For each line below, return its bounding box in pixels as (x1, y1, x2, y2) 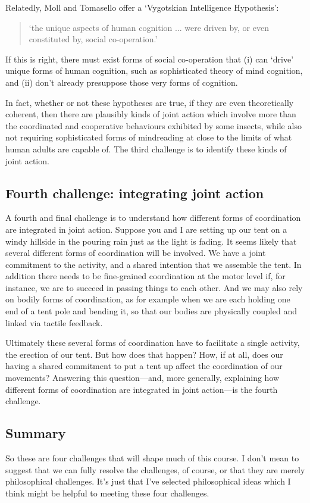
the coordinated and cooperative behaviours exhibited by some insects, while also (5, 119, 302, 132)
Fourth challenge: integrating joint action (5, 183, 264, 202)
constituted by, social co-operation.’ (29, 33, 158, 45)
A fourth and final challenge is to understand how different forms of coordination (5, 211, 301, 224)
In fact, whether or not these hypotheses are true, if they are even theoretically (5, 96, 294, 108)
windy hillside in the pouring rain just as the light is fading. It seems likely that (5, 235, 297, 247)
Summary (5, 424, 66, 442)
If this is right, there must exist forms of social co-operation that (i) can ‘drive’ (5, 52, 294, 65)
